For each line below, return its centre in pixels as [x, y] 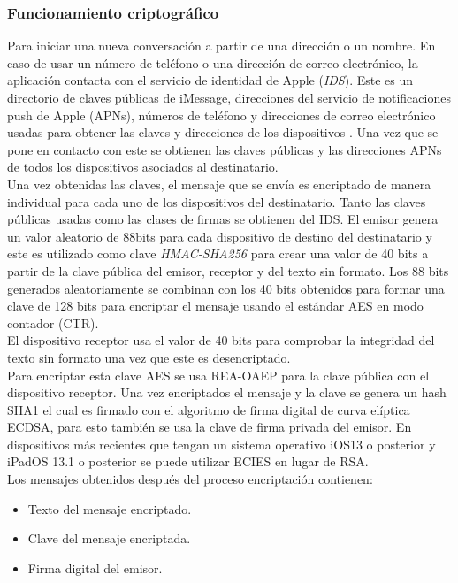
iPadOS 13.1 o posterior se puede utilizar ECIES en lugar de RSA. [188, 461]
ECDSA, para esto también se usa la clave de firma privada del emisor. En [210, 427]
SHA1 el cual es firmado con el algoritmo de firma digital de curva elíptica [209, 409]
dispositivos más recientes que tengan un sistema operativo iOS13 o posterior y [221, 444]
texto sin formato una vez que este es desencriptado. [149, 357]
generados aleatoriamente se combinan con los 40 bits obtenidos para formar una [226, 288]
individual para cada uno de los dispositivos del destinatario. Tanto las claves [217, 201]
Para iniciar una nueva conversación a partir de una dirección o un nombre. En [221, 46]
